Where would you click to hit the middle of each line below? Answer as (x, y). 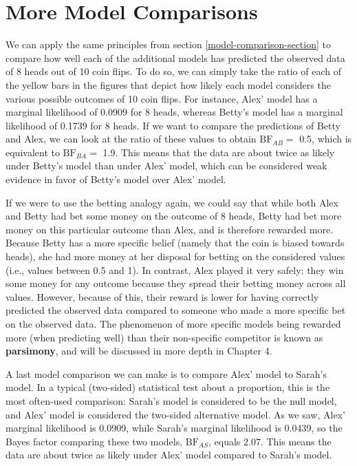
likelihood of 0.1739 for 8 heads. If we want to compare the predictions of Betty (173, 125)
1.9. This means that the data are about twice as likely (219, 152)
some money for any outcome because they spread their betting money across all (176, 283)
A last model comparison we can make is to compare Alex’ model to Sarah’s (166, 373)
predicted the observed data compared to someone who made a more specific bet (176, 310)
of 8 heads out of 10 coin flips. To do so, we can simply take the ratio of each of (173, 71)
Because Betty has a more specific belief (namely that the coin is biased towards (175, 243)
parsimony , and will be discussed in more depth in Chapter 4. (139, 351)
